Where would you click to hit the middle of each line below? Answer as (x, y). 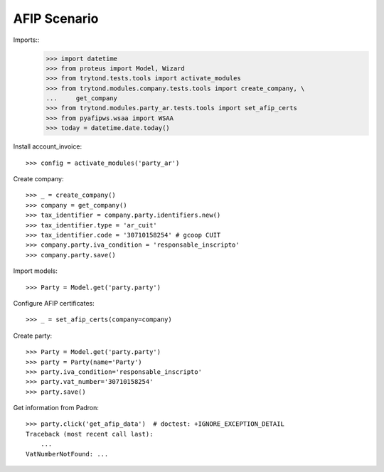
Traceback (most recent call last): (90, 434)
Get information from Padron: (56, 408)
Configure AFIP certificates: (54, 303)
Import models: (36, 271)
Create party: (33, 336)
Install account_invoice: (47, 146)
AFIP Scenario (56, 18)
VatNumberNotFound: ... (67, 454)
